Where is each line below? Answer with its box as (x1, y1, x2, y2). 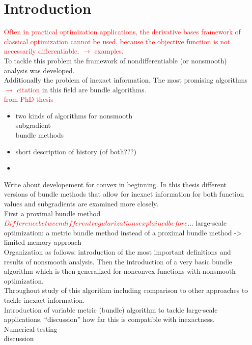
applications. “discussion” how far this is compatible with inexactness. (4, 314, 215, 324)
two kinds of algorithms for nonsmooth (15, 110, 133, 120)
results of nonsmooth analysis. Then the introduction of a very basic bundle (4, 256, 232, 266)
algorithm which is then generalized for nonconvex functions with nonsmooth (4, 266, 236, 276)
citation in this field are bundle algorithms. (17, 84, 146, 94)
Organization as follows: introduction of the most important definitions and (4, 247, 231, 257)
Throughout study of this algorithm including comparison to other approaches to (4, 285, 248, 295)
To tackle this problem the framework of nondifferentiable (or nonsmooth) (4, 55, 227, 65)
